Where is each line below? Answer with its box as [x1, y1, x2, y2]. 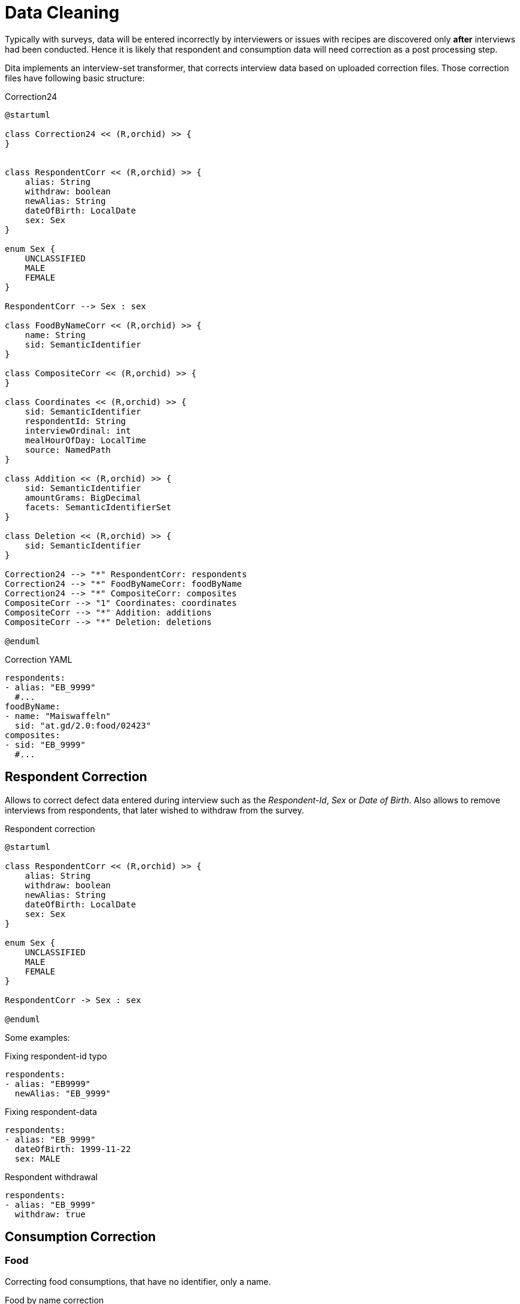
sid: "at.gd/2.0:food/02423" [14, 720, 151, 730]
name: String [25, 330, 86, 340]
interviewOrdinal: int [25, 425, 131, 435]
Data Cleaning [5, 2, 120, 23]
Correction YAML [5, 654, 72, 665]
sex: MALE [14, 1153, 60, 1163]
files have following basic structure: [5, 72, 145, 83]
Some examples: [5, 1032, 70, 1043]
